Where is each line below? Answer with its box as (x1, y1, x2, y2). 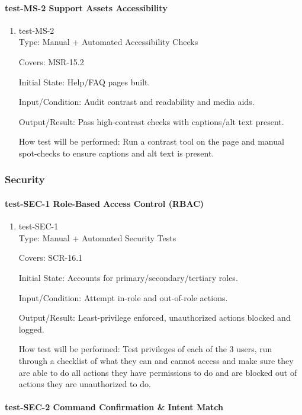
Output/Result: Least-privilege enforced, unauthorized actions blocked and (18, 311, 291, 324)
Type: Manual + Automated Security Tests (18, 231, 176, 244)
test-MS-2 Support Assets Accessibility (5, 1, 168, 14)
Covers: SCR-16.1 (18, 251, 83, 264)
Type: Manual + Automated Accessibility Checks (18, 36, 198, 48)
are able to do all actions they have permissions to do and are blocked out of (18, 366, 297, 378)
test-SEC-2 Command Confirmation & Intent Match (5, 401, 223, 413)
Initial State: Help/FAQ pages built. (18, 75, 150, 88)
